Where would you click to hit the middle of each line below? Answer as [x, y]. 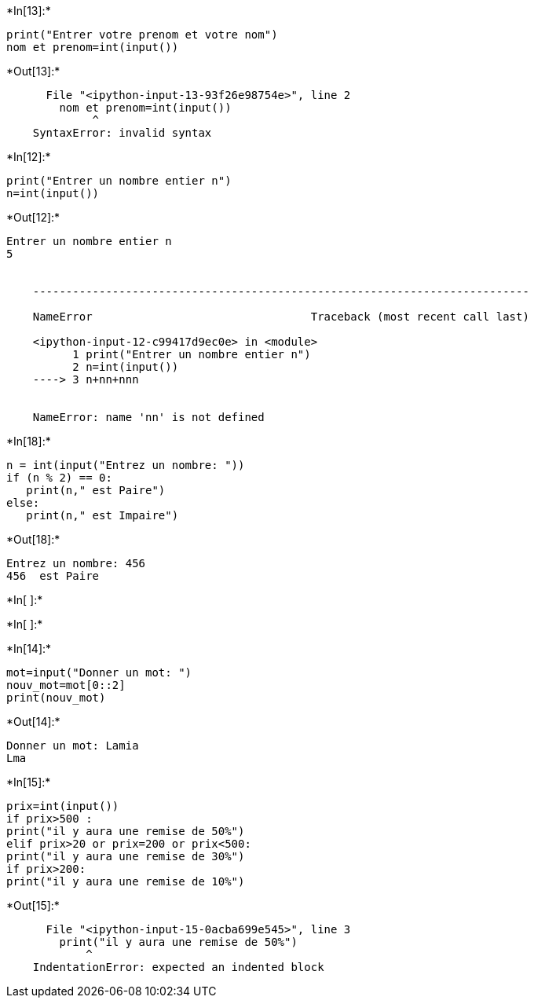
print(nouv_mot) [56, 698]
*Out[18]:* [33, 539]
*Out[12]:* [33, 217]
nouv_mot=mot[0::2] [66, 685]
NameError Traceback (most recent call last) [281, 317]
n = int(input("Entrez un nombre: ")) [126, 465]
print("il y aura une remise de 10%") [126, 881]
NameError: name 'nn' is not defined [148, 417]
